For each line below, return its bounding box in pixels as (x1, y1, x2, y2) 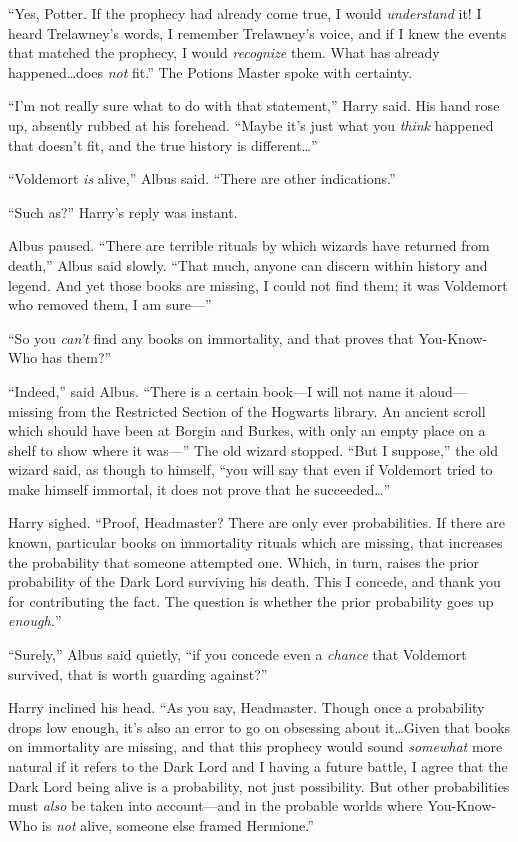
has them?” (41, 347, 112, 368)
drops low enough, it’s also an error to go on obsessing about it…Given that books (8, 716, 511, 737)
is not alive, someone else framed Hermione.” (41, 814, 314, 835)
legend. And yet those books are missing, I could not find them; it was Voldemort (8, 274, 508, 295)
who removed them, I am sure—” (8, 294, 212, 315)
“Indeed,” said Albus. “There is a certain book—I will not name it (8, 380, 415, 401)
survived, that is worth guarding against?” (8, 663, 268, 684)
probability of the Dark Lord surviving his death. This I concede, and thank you (8, 571, 501, 592)
